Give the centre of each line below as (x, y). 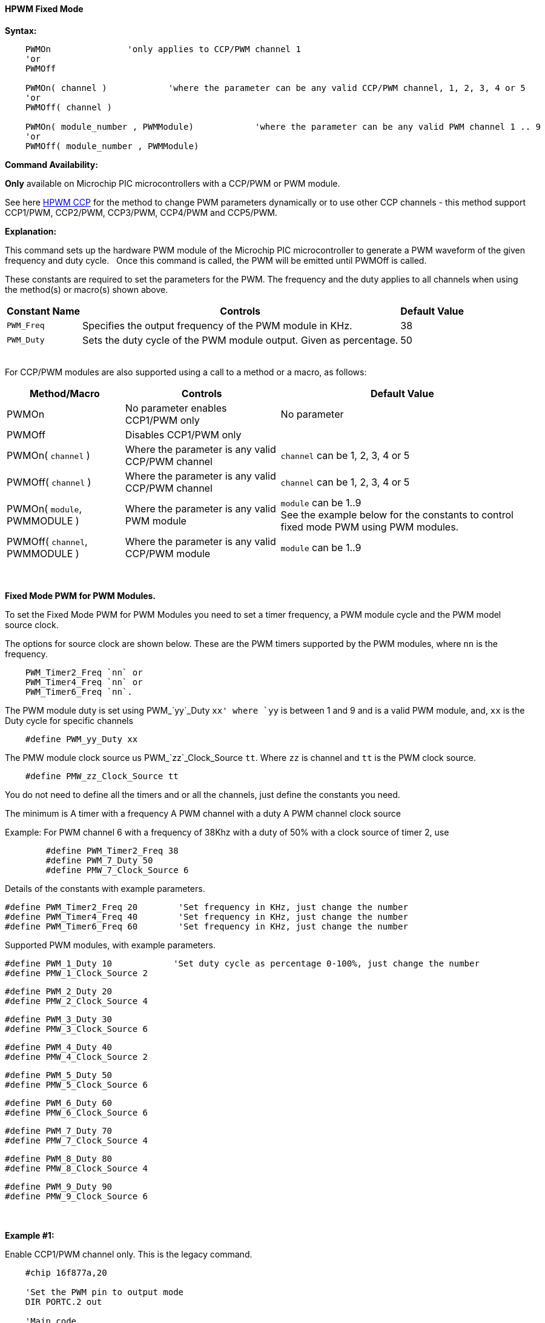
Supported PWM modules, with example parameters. (110, 945)
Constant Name (44, 311)
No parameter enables (176, 408)
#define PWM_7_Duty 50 (99, 860)
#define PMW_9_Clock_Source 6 (77, 1196)
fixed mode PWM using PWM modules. (370, 527)
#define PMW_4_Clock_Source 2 (77, 1057)
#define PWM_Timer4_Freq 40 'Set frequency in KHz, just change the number (206, 916)
